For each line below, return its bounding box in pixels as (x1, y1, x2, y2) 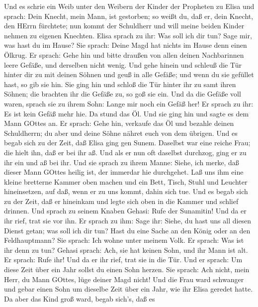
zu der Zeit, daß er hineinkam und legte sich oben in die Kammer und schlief (4, 196, 239, 206)
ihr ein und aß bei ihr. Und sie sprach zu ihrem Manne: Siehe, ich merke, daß (4, 157, 239, 167)
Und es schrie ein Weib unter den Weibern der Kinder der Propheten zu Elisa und (4, 1, 255, 11)
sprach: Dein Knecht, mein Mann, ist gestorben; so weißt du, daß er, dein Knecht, (4, 10, 254, 21)
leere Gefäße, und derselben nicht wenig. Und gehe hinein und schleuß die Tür (4, 59, 242, 70)
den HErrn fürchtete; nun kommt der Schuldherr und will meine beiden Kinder (4, 20, 245, 31)
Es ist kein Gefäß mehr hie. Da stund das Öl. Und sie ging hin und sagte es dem (4, 108, 249, 118)
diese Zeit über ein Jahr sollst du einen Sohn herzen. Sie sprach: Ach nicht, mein (4, 264, 250, 275)
